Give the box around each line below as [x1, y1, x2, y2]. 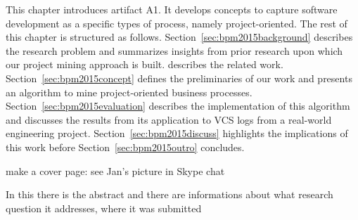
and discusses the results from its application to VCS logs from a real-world [6, 112, 332, 127]
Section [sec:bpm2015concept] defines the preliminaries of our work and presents [6, 70, 352, 85]
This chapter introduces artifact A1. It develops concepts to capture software [6, 2, 338, 16]
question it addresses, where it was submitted [6, 200, 202, 215]
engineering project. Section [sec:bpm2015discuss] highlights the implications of [6, 126, 348, 141]
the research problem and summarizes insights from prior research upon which [6, 43, 343, 58]
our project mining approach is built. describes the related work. [6, 57, 283, 72]
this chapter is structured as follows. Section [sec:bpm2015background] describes [6, 30, 353, 44]
